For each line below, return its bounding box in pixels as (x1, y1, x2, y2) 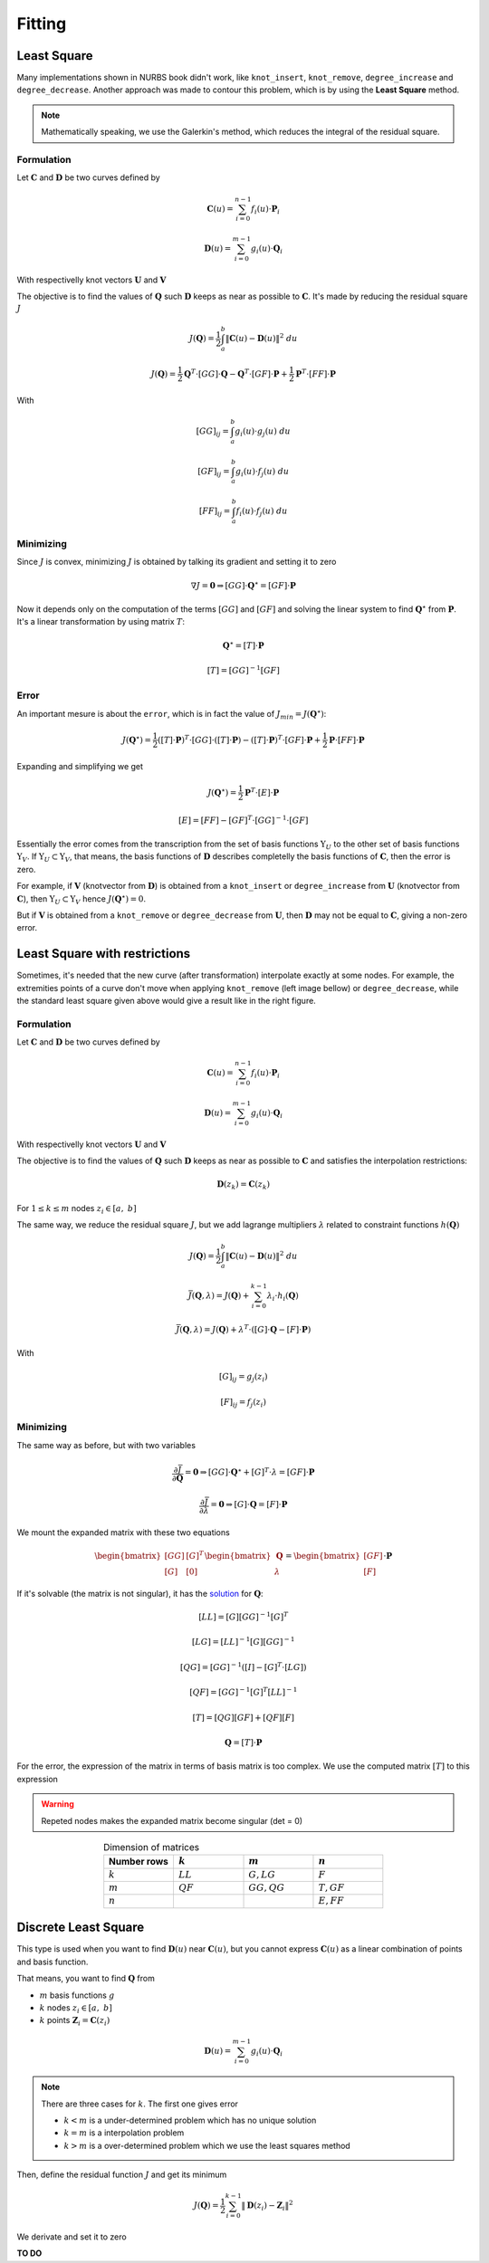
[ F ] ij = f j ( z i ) (220, 1397, 267, 1409)
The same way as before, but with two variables (16, 1439, 197, 1450)
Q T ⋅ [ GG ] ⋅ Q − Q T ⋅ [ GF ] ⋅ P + (184, 367, 289, 379)
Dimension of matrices (102, 1841, 199, 1854)
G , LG (248, 1868, 276, 1880)
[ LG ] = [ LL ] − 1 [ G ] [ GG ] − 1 (191, 1635, 295, 1647)
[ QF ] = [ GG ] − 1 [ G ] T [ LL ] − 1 (188, 1685, 298, 1697)
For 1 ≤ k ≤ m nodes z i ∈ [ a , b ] (16, 1203, 137, 1216)
